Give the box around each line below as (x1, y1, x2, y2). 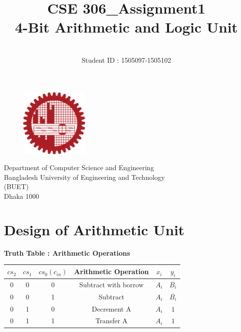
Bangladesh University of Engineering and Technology (4, 172, 165, 182)
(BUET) (4, 181, 29, 192)
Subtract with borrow (79, 279, 144, 289)
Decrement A (92, 303, 131, 314)
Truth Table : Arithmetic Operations (4, 247, 130, 258)
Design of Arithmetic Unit (4, 219, 185, 239)
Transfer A (95, 315, 128, 326)
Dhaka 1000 (4, 191, 39, 201)
